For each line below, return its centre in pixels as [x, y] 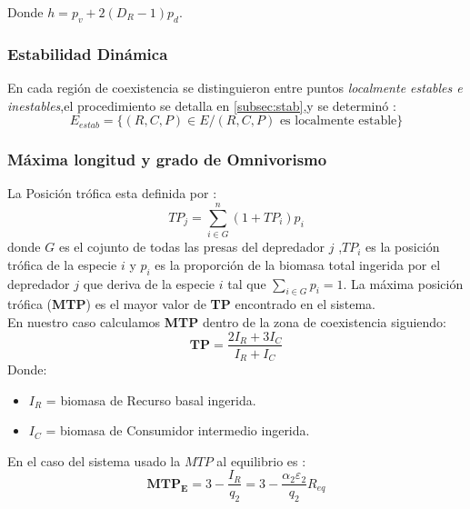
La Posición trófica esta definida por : [112, 193]
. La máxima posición [403, 283]
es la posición [403, 247]
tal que [247, 283]
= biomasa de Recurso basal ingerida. [151, 399]
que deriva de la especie [149, 283]
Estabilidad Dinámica [88, 53]
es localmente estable [338, 121]
